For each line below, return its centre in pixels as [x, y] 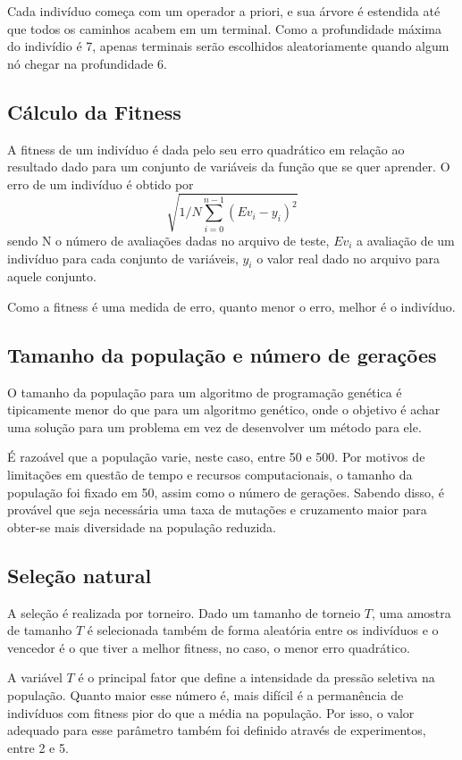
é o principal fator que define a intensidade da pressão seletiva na [256, 677]
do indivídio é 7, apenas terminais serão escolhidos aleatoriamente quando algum [228, 46]
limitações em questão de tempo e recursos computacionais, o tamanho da [210, 475]
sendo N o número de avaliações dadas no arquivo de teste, [168, 240]
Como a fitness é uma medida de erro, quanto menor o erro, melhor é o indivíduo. [231, 306]
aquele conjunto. [52, 276]
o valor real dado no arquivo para [348, 258]
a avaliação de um [406, 240]
